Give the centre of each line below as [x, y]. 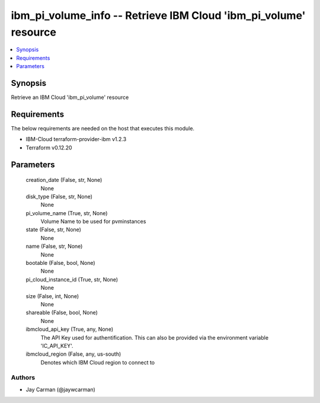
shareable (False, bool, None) [62, 313]
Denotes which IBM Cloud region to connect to [98, 362]
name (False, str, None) [54, 247]
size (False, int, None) [52, 296]
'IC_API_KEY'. [57, 346]
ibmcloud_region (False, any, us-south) [73, 354]
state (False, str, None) [53, 230]
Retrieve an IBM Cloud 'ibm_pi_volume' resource [70, 97]
